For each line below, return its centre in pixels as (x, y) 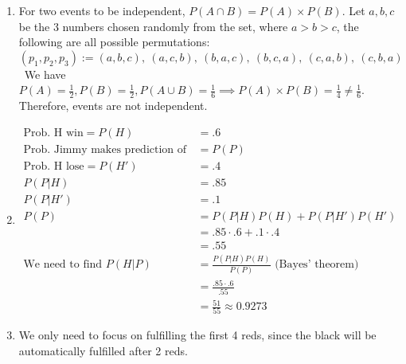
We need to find (63, 265)
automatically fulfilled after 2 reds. (103, 351)
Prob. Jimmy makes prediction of (105, 149)
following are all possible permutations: (114, 42)
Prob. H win (53, 133)
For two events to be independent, (102, 10)
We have (45, 74)
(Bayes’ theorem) (317, 265)
